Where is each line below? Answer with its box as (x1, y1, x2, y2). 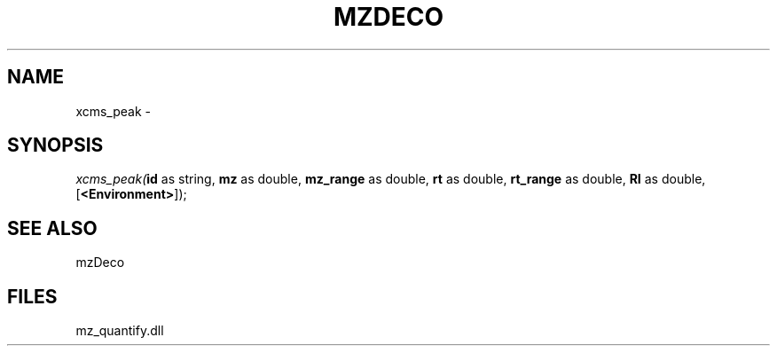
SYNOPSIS (7, 134, 104, 157)
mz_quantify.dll (75, 323, 164, 339)
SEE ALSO (7, 216, 98, 239)
